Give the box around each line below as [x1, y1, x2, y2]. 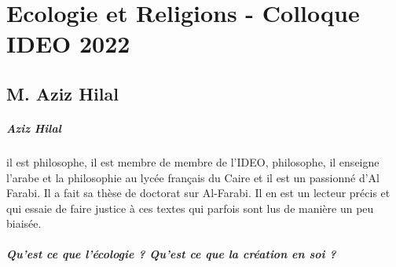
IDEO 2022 [6, 27, 130, 60]
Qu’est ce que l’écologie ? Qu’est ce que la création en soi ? [6, 246, 336, 262]
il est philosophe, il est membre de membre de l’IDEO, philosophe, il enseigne [6, 153, 379, 170]
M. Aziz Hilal [6, 81, 119, 105]
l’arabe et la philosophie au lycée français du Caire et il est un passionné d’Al [6, 169, 379, 185]
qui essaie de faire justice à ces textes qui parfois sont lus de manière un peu [6, 199, 374, 216]
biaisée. [6, 215, 42, 232]
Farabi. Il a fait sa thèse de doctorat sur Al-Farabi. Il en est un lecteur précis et [6, 185, 390, 201]
